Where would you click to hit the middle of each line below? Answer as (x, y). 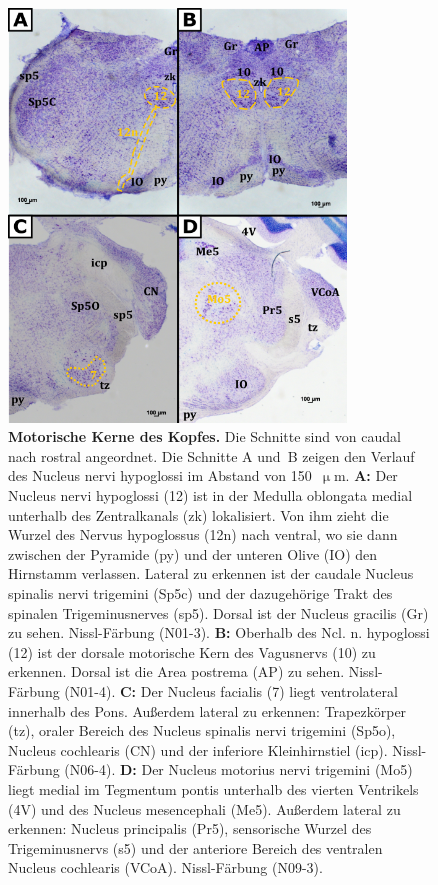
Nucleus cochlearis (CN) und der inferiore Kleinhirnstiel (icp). (198, 749)
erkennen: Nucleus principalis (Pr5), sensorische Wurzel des (190, 828)
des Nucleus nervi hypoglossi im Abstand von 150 (160, 475)
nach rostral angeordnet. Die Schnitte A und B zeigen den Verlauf (211, 455)
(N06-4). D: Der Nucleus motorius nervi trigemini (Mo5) (238, 769)
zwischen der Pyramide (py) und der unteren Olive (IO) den (193, 553)
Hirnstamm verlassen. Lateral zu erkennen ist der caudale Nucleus (211, 573)
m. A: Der (365, 475)
